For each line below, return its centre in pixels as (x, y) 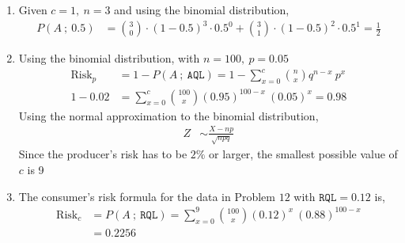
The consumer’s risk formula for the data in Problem (147, 196)
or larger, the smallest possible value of (303, 154)
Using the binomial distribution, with (109, 58)
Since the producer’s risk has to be (103, 154)
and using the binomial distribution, (202, 9)
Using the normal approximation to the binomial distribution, (168, 115)
